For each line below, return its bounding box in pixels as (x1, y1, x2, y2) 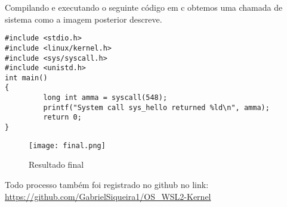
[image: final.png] (29, 141, 106, 150)
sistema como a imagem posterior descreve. (5, 12, 162, 25)
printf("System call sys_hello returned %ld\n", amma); (43, 103, 270, 112)
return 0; (43, 113, 82, 122)
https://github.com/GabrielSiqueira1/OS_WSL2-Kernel (5, 190, 211, 202)
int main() (5, 73, 48, 82)
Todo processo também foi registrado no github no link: (5, 178, 209, 190)
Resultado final (29, 158, 84, 171)
